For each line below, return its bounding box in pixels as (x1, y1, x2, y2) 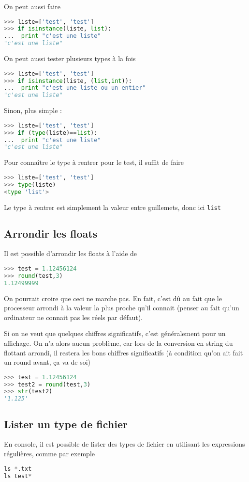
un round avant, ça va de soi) (4, 357, 91, 367)
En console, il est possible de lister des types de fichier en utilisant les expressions (4, 439, 245, 449)
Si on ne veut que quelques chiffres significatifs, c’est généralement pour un (4, 328, 226, 338)
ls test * (4, 472, 32, 480)
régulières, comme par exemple (4, 449, 95, 459)
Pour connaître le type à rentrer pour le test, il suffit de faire (4, 157, 184, 167)
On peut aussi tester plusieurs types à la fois (4, 53, 136, 64)
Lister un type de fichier (4, 416, 128, 431)
